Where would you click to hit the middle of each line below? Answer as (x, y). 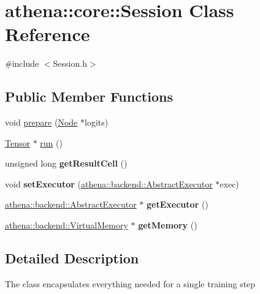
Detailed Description (72, 258)
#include (22, 63)
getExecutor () (178, 204)
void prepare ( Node (41, 122)
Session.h (70, 63)
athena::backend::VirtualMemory (67, 225)
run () (51, 142)
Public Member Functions (89, 96)
